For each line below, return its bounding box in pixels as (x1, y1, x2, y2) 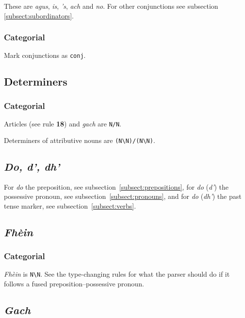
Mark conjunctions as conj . (4, 50, 86, 60)
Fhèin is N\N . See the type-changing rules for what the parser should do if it (4, 269, 230, 279)
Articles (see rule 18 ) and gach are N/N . (4, 119, 122, 129)
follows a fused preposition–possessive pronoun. (4, 279, 144, 289)
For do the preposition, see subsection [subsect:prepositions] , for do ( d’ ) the (4, 181, 229, 192)
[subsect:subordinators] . (4, 10, 74, 20)
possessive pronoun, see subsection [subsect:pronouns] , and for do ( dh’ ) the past (4, 191, 242, 201)
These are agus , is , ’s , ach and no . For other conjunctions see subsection (4, 1, 218, 11)
